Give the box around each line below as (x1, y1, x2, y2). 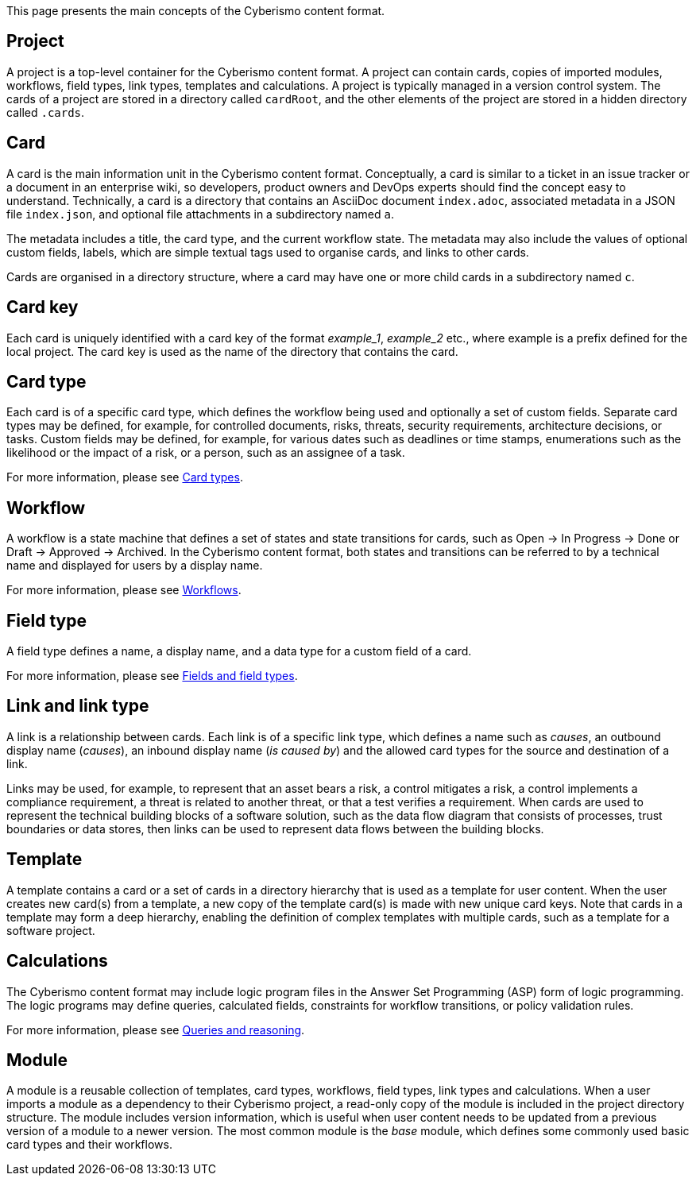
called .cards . (6, 105, 85, 119)
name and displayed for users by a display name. (6, 558, 263, 573)
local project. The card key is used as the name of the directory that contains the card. (6, 344, 458, 358)
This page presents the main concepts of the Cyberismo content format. (6, 4, 385, 17)
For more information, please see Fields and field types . (6, 669, 298, 683)
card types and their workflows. (6, 1138, 172, 1152)
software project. (6, 923, 95, 937)
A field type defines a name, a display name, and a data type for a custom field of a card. (6, 644, 472, 659)
